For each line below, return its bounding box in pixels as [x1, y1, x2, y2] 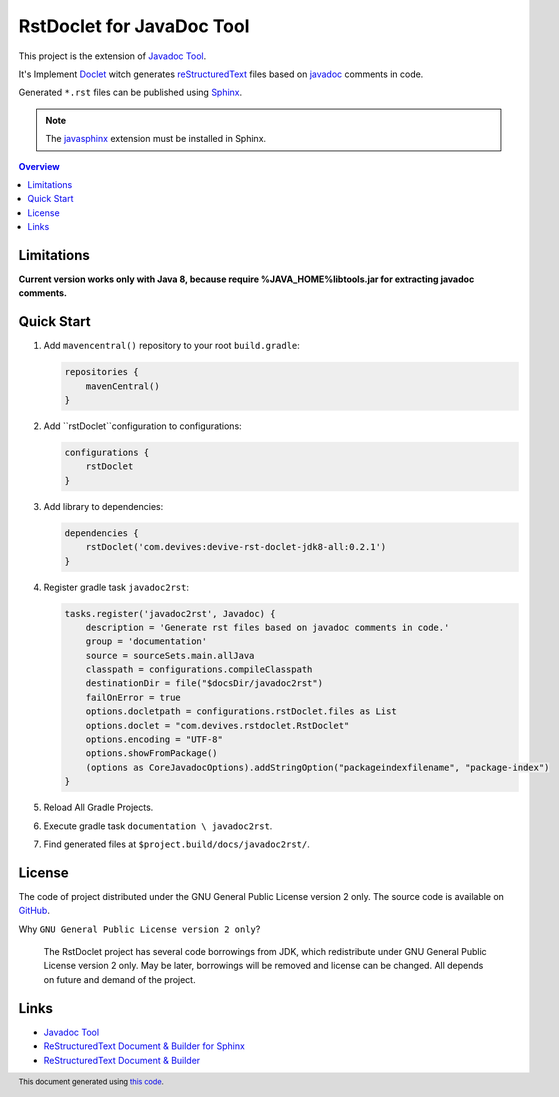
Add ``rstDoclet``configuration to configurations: [43, 420, 242, 432]
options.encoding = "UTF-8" [85, 734, 224, 745]
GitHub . [18, 905, 50, 917]
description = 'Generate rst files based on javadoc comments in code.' [85, 621, 450, 633]
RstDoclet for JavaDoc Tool [18, 15, 250, 37]
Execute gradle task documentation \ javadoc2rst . [43, 820, 273, 832]
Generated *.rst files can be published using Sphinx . [18, 86, 243, 99]
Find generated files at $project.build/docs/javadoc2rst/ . [43, 838, 310, 850]
